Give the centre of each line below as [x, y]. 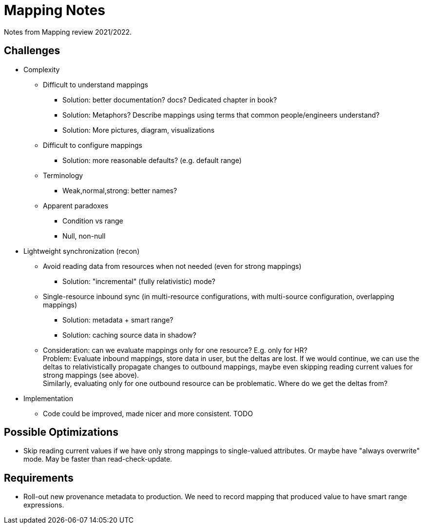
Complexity [42, 69]
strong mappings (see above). [91, 375]
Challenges [32, 51]
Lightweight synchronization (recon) [82, 251]
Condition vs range [93, 221]
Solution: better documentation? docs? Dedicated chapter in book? [170, 100]
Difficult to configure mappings [93, 145]
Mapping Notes [55, 10]
